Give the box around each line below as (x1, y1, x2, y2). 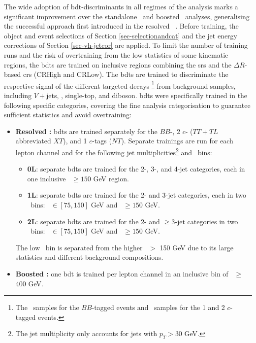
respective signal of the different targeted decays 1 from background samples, (4, 79, 236, 91)
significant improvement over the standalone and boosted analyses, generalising (4, 11, 250, 21)
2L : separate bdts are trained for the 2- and (27, 216, 160, 226)
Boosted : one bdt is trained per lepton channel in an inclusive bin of (15, 268, 228, 278)
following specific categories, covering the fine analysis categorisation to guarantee (4, 100, 251, 110)
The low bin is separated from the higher (15, 242, 143, 252)
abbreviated (15, 136, 51, 146)
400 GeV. (15, 278, 43, 288)
